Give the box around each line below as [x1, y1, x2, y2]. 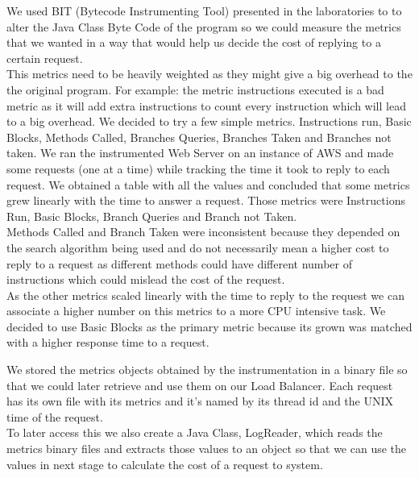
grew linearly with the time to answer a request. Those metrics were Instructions [6, 192, 405, 209]
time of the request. [6, 408, 103, 425]
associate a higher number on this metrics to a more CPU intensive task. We [6, 302, 386, 319]
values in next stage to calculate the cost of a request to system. [6, 455, 323, 472]
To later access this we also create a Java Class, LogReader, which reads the [6, 424, 383, 441]
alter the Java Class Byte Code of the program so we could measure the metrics [6, 18, 401, 35]
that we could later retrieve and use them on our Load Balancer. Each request [6, 376, 393, 393]
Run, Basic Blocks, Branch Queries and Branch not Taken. [6, 207, 297, 224]
